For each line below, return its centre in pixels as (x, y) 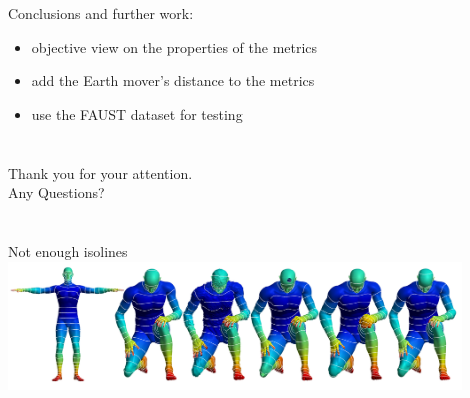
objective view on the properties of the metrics (174, 46)
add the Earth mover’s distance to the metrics (173, 80)
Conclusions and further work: (101, 13)
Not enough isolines (68, 250)
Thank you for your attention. (100, 172)
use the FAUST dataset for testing (137, 113)
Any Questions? (56, 192)
